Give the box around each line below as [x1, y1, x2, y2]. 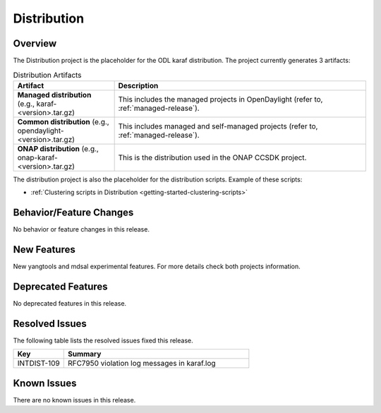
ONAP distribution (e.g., [17, 143, 99, 153]
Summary [67, 349, 102, 359]
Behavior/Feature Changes [13, 207, 134, 219]
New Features [13, 244, 75, 256]
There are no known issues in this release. [13, 395, 136, 404]
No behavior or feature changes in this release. [13, 225, 150, 234]
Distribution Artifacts [13, 70, 82, 80]
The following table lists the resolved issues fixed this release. [13, 336, 193, 345]
